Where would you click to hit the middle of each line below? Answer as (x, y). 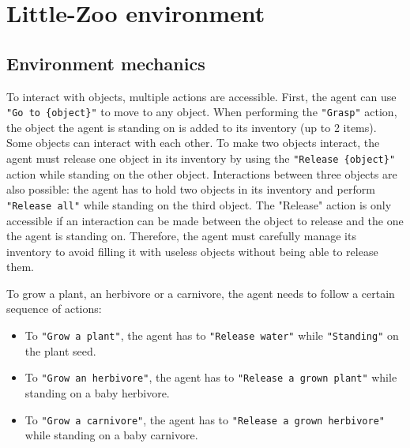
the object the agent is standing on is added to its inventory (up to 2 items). (192, 127)
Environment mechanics (106, 63)
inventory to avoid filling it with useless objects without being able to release (192, 251)
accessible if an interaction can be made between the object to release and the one (205, 220)
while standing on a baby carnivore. (111, 435)
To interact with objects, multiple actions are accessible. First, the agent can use (201, 96)
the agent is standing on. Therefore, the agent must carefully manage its (181, 236)
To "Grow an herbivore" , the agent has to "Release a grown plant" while (211, 377)
